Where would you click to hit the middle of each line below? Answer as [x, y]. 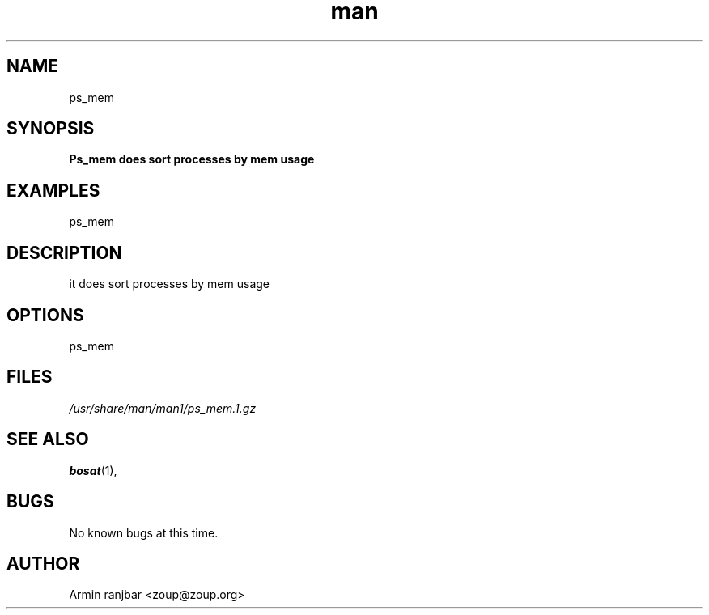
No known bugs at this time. [144, 532]
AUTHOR [43, 563]
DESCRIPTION [64, 252]
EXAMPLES [53, 190]
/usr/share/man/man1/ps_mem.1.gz [163, 408]
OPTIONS [45, 315]
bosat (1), [93, 470]
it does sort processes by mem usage [169, 284]
